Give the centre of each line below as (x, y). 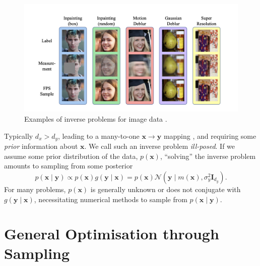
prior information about (41, 146)
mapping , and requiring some (210, 136)
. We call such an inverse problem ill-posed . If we (160, 146)
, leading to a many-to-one (99, 136)
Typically (19, 136)
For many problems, (35, 189)
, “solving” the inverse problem (208, 156)
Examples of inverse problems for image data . (96, 119)
